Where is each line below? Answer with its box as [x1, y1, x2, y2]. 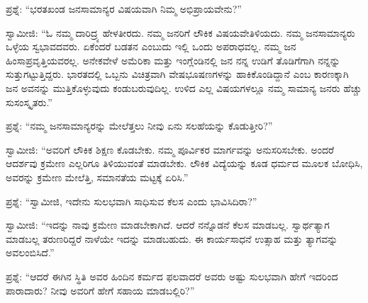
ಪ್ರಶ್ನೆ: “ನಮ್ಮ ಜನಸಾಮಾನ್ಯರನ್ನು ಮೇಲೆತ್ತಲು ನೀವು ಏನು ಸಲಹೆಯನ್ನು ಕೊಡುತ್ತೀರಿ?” [6, 118, 273, 133]
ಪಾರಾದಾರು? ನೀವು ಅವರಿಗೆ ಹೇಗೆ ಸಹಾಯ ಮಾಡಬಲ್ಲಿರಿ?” [6, 282, 195, 297]
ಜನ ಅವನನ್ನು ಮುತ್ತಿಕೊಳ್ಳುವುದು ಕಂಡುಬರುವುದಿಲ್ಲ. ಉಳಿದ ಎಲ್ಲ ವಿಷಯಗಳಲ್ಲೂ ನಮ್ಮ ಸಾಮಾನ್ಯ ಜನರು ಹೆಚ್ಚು [6, 80, 362, 95]
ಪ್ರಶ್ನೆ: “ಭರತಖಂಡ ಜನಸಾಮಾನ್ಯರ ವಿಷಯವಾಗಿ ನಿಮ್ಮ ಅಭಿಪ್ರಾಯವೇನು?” [6, 1, 242, 16]
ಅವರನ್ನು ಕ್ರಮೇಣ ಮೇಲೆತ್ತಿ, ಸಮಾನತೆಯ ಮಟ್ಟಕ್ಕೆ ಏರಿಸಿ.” [6, 169, 189, 184]
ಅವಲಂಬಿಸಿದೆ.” [6, 245, 55, 260]
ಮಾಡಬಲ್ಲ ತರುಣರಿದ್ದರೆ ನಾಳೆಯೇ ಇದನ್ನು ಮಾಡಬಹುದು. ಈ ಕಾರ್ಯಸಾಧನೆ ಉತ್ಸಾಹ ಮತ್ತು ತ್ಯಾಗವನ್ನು [6, 231, 338, 246]
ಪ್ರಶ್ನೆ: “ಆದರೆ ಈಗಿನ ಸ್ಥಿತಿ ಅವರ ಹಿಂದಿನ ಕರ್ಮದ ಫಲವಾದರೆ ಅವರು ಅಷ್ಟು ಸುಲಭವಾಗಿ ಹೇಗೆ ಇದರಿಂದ [6, 268, 338, 283]
